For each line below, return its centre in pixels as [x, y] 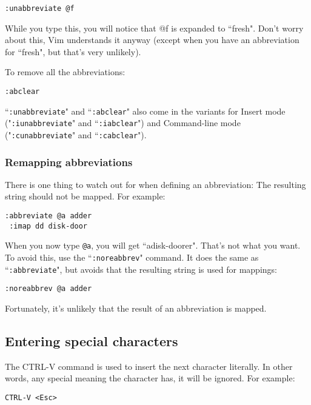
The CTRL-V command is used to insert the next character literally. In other [149, 366]
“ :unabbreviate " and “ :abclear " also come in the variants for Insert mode [145, 111]
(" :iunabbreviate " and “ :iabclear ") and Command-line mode [123, 123]
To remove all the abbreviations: [65, 72]
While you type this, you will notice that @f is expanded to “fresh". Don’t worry [154, 28]
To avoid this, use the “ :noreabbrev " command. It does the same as [132, 257]
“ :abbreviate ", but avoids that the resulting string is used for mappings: [141, 269]
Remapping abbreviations [69, 162]
